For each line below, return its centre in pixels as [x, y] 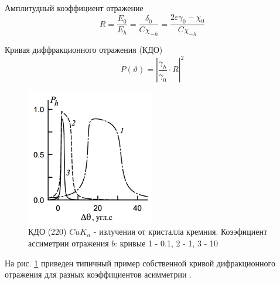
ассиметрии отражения [69, 243]
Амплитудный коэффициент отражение [74, 8]
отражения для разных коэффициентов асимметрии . [98, 274]
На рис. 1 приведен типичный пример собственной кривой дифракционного [140, 263]
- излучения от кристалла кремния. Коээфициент [180, 231]
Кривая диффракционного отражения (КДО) [84, 50]
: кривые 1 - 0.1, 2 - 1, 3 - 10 [166, 243]
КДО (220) [47, 231]
